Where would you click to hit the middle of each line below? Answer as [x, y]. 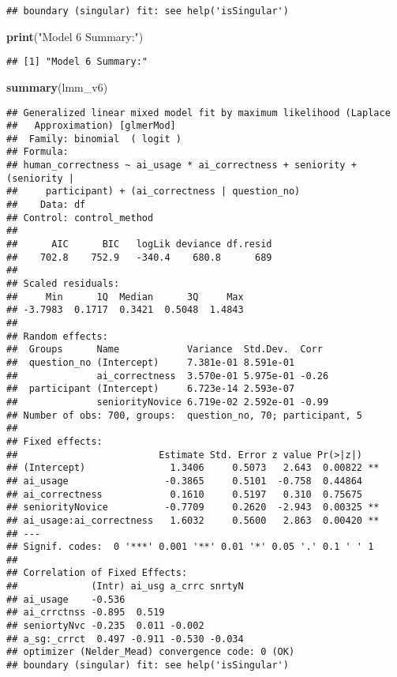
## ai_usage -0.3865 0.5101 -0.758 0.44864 [185, 481]
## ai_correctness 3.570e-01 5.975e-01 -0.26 [168, 376]
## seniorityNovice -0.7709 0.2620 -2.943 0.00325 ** [193, 508]
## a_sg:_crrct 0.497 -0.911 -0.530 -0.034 [125, 639]
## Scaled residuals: [63, 284]
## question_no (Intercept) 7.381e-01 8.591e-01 [151, 362]
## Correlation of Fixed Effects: [97, 573]
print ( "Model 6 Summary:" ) [75, 36]
